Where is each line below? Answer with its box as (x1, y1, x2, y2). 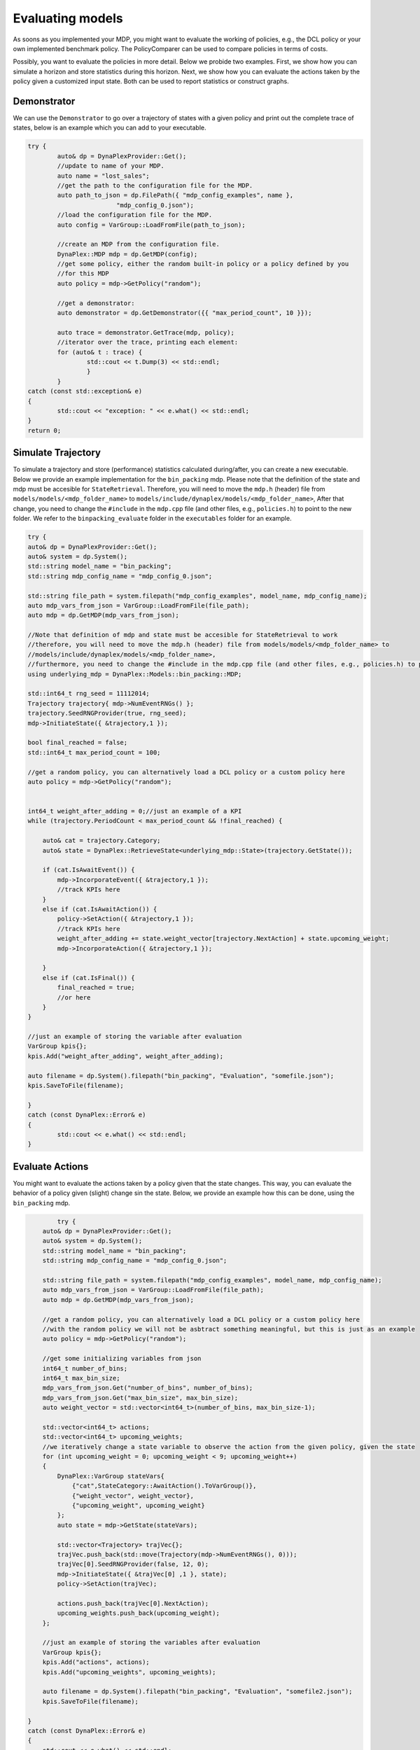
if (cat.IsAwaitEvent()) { (42, 866, 136, 874)
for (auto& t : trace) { (57, 348, 143, 356)
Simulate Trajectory (13, 447, 101, 458)
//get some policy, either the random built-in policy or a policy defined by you (57, 260, 349, 268)
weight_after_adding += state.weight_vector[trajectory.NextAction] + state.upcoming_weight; (57, 934, 390, 943)
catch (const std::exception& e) (27, 387, 143, 395)
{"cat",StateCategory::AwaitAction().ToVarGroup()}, (71, 1482, 257, 1490)
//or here (57, 993, 91, 1001)
